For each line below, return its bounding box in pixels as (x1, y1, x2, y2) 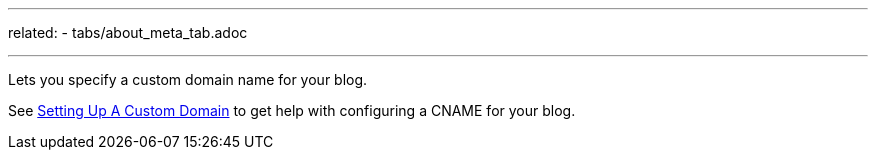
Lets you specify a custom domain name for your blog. (8, 71, 368, 88)
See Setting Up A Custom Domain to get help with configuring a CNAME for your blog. (8, 102, 576, 119)
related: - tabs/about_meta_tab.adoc (8, 24, 248, 41)
